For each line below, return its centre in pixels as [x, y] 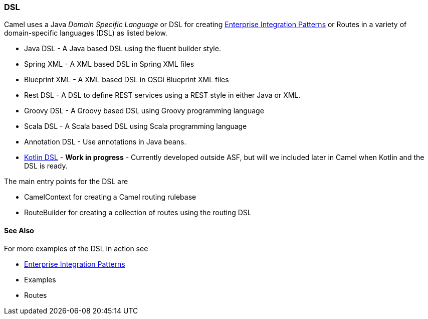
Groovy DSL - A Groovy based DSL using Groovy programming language [144, 111]
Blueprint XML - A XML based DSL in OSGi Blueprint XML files [127, 80]
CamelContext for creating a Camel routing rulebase [110, 197]
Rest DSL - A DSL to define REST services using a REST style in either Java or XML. [162, 95]
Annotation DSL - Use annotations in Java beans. [105, 142]
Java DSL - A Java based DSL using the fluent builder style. [123, 49]
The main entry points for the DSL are [66, 182]
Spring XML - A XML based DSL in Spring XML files [109, 64]
